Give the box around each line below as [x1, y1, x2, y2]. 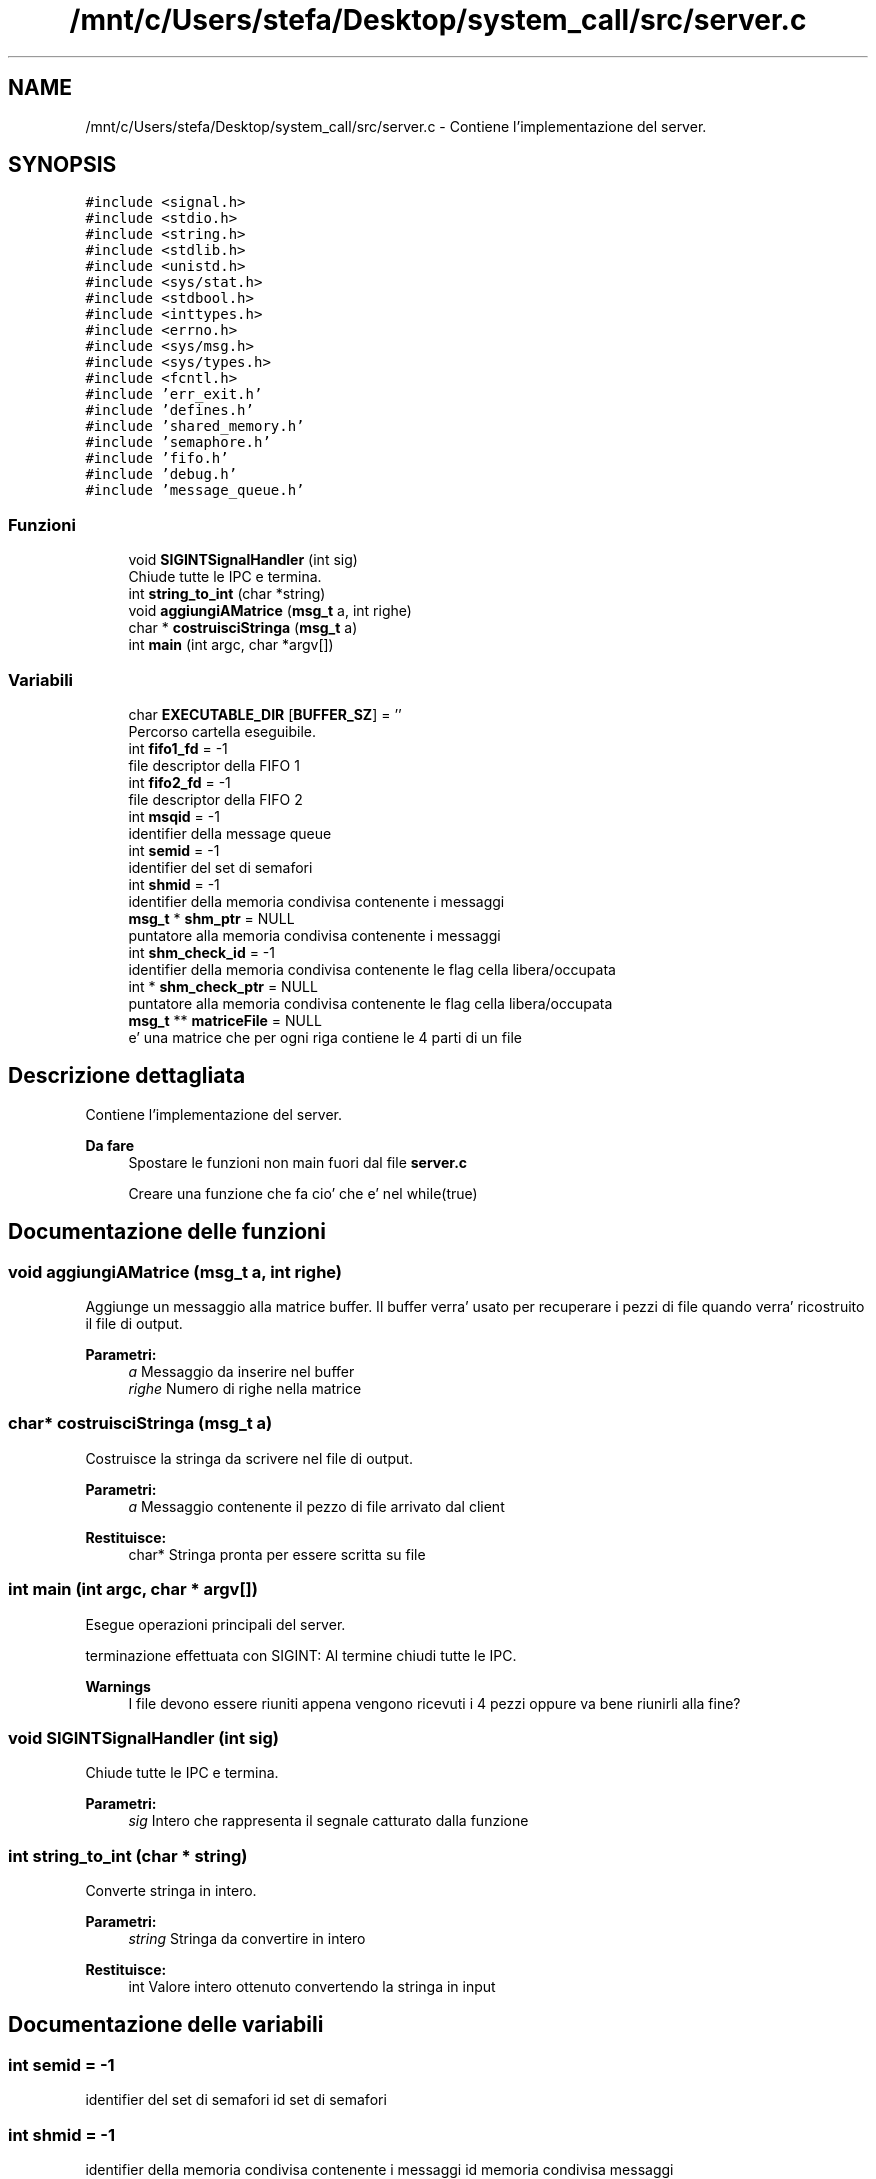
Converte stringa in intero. [85, 1882, 257, 1899]
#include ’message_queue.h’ [85, 482, 305, 499]
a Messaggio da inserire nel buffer [128, 1363, 355, 1380]
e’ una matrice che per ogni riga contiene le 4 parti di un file [128, 1028, 522, 1046]
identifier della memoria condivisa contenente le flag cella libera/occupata [128, 960, 616, 978]
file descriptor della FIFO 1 [128, 756, 300, 774]
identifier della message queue [128, 824, 332, 842]
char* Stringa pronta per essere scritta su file [128, 1545, 426, 1563]
